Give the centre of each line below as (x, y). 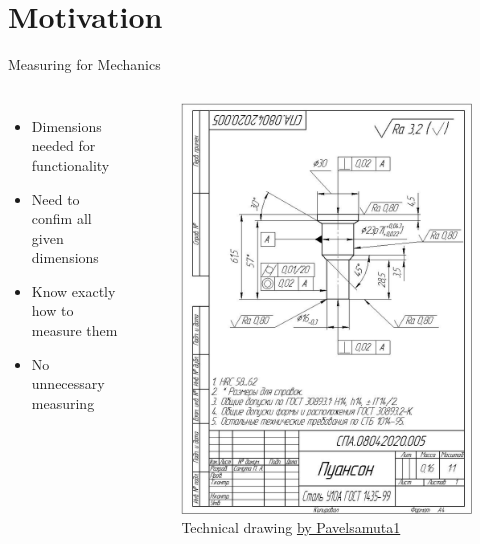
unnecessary (68, 383)
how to (52, 310)
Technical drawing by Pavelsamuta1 (291, 527)
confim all (61, 218)
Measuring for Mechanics (84, 64)
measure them (74, 330)
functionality (70, 164)
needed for (63, 145)
